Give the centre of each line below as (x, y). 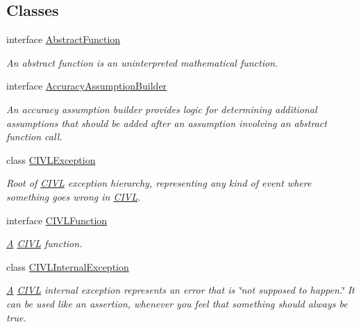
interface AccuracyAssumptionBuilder (87, 86)
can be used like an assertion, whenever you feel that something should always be (177, 303)
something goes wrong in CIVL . (74, 196)
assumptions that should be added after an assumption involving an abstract (167, 123)
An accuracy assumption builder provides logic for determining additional (162, 109)
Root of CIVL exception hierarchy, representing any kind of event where (159, 183)
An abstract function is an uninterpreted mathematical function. (142, 62)
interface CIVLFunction (57, 220)
